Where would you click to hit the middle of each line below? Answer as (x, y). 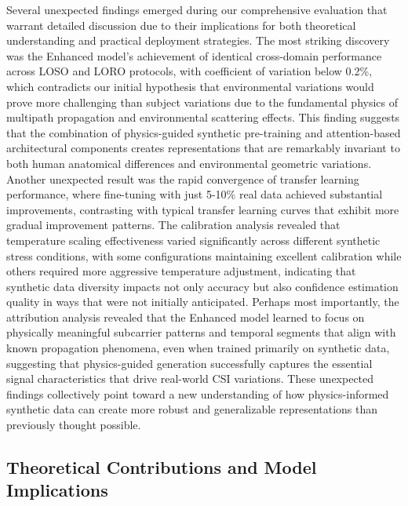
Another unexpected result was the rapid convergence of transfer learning (183, 178)
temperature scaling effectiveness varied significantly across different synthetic (193, 240)
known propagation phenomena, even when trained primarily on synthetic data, (198, 348)
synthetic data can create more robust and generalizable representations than (192, 409)
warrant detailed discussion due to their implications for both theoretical (181, 25)
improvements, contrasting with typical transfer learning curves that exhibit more (203, 209)
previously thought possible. (74, 425)
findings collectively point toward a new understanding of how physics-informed (198, 393)
